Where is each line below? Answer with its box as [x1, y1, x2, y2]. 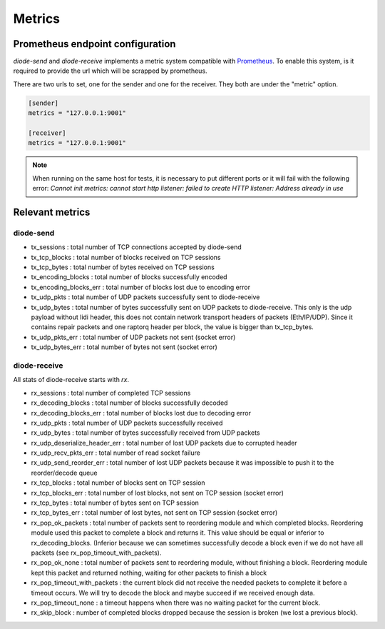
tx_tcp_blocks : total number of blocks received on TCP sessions [31, 253, 221, 261]
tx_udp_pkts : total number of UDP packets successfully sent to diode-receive [31, 293, 260, 301]
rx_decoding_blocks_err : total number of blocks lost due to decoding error [31, 408, 251, 417]
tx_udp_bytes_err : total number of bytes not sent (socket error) [31, 343, 217, 351]
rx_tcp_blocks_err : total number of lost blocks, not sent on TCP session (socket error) [31, 488, 284, 497]
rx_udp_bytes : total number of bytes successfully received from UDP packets [31, 428, 260, 437]
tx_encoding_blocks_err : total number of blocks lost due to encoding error [31, 283, 251, 291]
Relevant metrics [13, 206, 91, 218]
